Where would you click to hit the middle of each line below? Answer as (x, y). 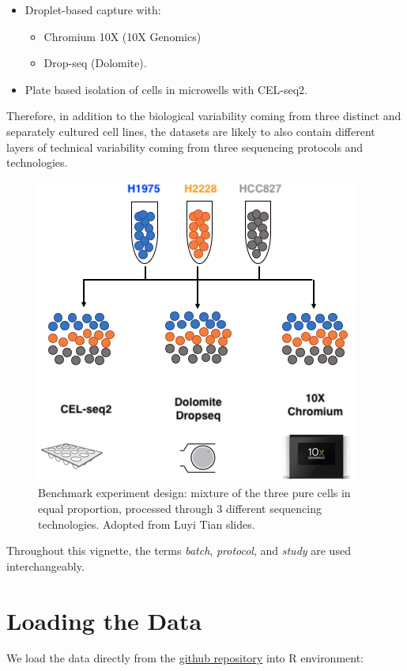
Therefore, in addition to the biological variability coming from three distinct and (204, 116)
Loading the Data (104, 620)
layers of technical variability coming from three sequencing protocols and (185, 147)
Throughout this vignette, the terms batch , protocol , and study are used (179, 550)
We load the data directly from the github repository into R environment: (185, 658)
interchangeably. (45, 565)
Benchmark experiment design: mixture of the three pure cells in (194, 493)
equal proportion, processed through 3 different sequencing (180, 508)
